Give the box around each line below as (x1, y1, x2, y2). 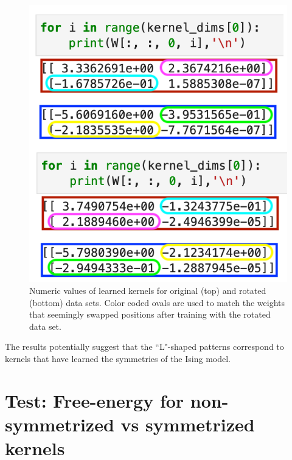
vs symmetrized (120, 411, 255, 436)
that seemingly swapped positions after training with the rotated (29, 308, 271, 321)
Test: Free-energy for (5, 388, 184, 413)
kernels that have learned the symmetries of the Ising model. (5, 352, 231, 364)
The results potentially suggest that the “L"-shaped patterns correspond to (5, 340, 284, 353)
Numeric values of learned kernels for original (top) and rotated (29, 284, 266, 296)
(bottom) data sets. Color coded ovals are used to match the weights (29, 296, 285, 308)
